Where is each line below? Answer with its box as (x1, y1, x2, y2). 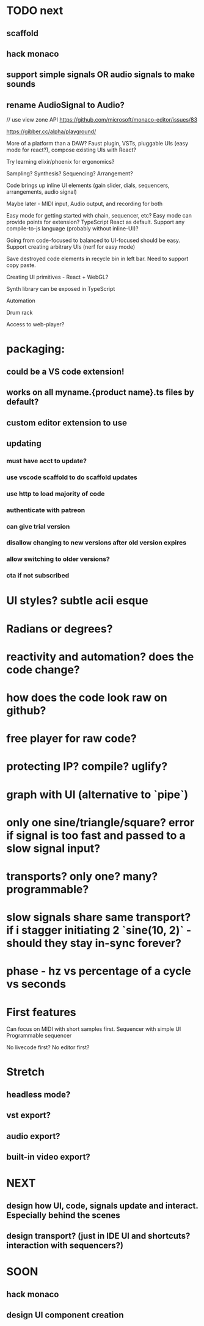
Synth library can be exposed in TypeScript (6, 285, 115, 293)
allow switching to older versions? (6, 555, 110, 563)
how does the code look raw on (6, 691, 168, 705)
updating (6, 438, 42, 449)
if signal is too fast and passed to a (6, 829, 186, 842)
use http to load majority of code (6, 489, 105, 498)
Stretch (6, 1065, 45, 1079)
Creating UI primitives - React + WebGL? (6, 273, 109, 281)
